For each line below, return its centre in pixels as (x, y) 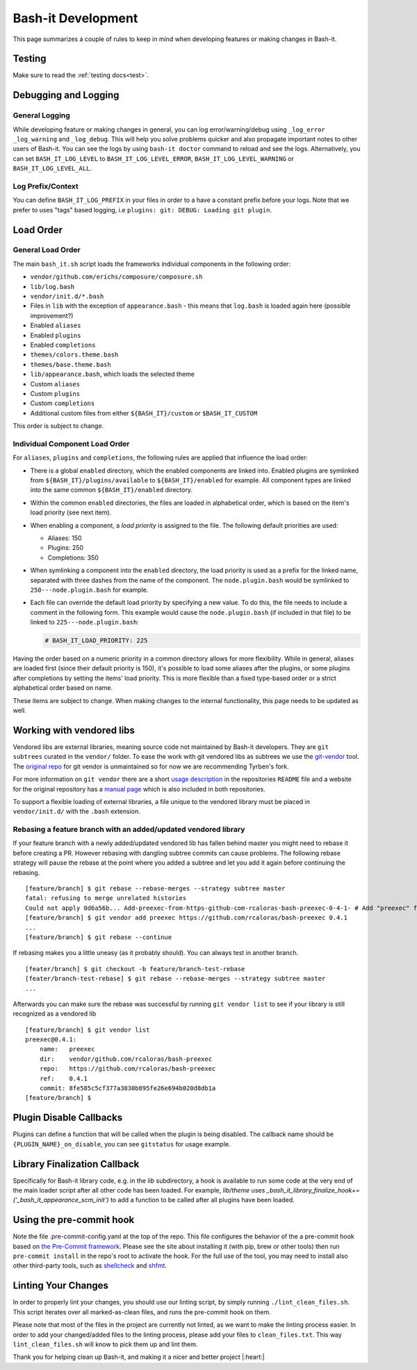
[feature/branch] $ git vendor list (88, 1030)
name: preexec (67, 1049)
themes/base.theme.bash (71, 364)
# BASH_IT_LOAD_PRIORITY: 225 (96, 641)
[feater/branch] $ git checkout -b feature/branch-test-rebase (135, 969)
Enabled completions (63, 345)
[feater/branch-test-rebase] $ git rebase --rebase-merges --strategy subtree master (175, 979)
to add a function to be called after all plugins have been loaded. (202, 1200)
